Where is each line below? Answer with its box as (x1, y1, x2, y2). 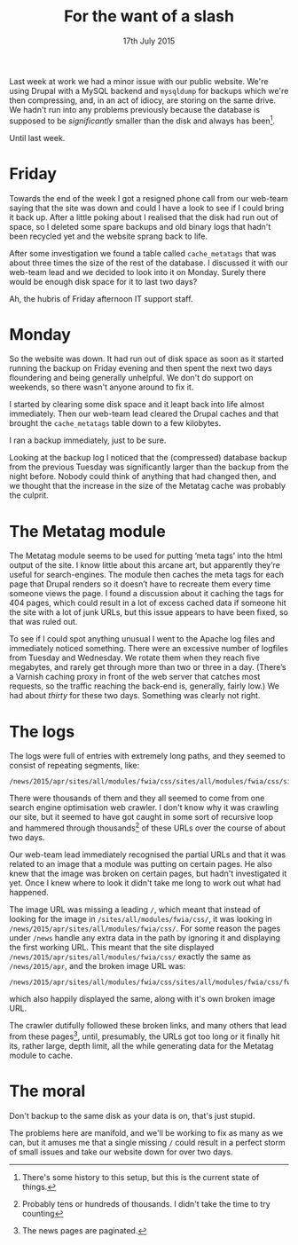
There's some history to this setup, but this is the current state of (21, 1171, 260, 1182)
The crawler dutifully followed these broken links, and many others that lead (9, 1020, 287, 1030)
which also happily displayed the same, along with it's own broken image (9, 994, 276, 1004)
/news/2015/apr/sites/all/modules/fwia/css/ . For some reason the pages (9, 923, 281, 934)
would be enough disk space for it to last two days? (9, 276, 198, 287)
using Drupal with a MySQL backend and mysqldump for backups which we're (9, 85, 289, 96)
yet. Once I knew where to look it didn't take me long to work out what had (9, 878, 281, 888)
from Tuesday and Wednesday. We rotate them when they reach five (9, 652, 260, 663)
